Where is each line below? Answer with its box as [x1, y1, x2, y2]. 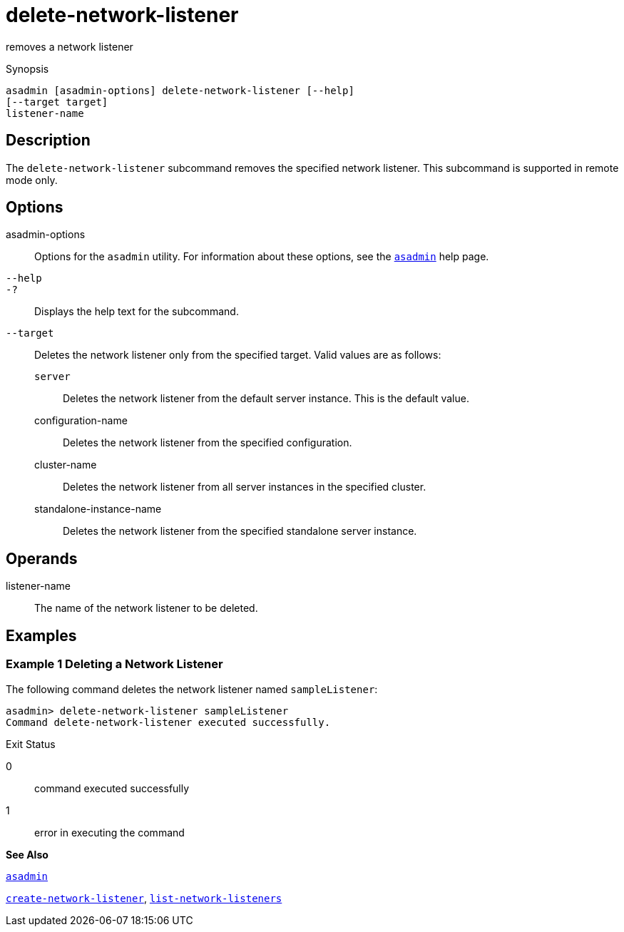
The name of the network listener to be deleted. [34, 602, 258, 615]
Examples [6, 626, 77, 645]
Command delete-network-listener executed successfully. [6, 716, 331, 728]
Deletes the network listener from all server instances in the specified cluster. [63, 481, 426, 493]
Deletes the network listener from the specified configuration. [63, 436, 352, 449]
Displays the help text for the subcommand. [34, 305, 239, 318]
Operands [6, 549, 78, 568]
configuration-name [34, 414, 128, 427]
